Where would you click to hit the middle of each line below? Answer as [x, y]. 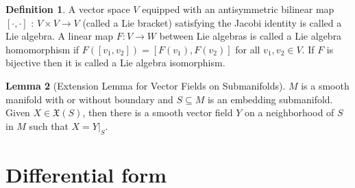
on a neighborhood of [290, 112]
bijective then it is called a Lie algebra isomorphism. [115, 63]
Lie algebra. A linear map [59, 36]
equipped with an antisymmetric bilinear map [238, 9]
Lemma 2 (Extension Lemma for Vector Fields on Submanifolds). [146, 85]
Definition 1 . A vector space [68, 9]
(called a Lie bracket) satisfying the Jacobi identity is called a [212, 22]
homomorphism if [42, 49]
